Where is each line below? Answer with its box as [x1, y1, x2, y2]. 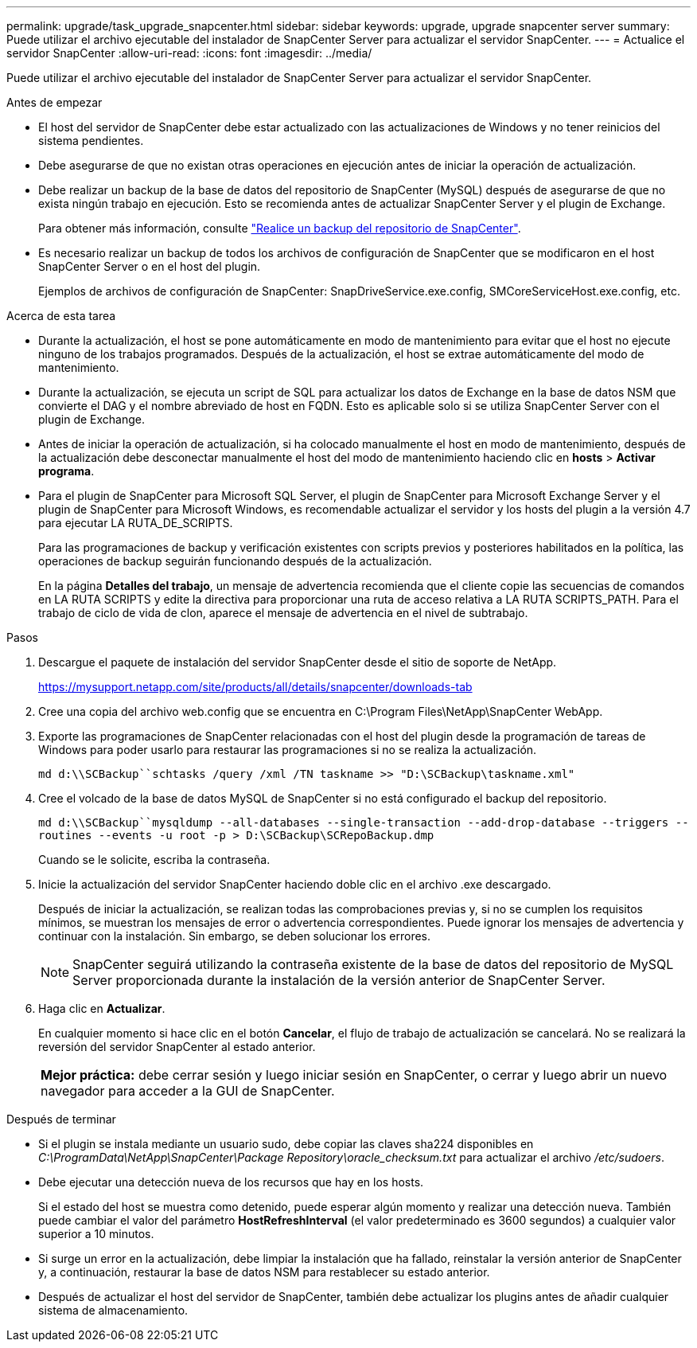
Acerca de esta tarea [6, 309, 116, 322]
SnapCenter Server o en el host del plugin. [38, 260, 261, 273]
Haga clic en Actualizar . [38, 1002, 165, 1015]
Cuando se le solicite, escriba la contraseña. [38, 853, 271, 866]
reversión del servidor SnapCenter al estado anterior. [38, 1040, 316, 1053]
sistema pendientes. [38, 134, 144, 147]
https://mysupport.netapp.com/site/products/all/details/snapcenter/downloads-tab [38, 680, 473, 694]
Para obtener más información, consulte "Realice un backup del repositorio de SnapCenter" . [38, 221, 521, 235]
